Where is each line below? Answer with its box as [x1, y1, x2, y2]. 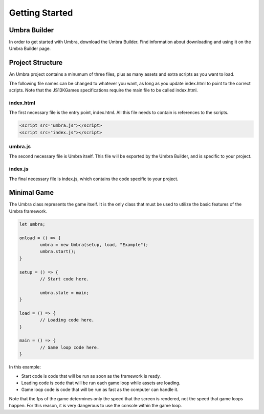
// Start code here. [40, 276, 89, 281]
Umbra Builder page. [9, 46, 51, 51]
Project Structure [9, 59, 63, 67]
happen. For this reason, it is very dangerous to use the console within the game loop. [9, 403, 182, 409]
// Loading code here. [40, 317, 95, 323]
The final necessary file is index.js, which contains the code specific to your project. [9, 176, 178, 182]
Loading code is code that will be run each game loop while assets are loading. [21, 380, 180, 386]
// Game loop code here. [40, 345, 100, 350]
